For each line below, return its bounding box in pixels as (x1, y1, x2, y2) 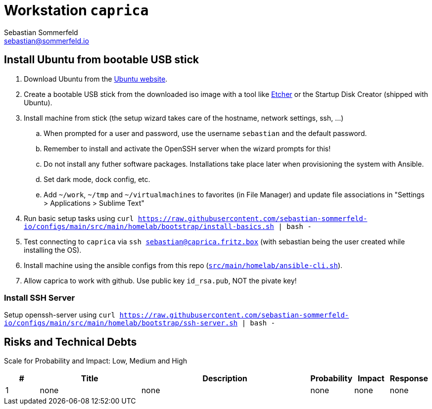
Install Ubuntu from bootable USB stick (4, 53, 199, 66)
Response (389, 373, 428, 384)
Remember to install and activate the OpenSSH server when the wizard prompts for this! (44, 144, 331, 153)
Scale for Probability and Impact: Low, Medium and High (4, 357, 187, 365)
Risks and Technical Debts (4, 335, 137, 348)
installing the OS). (24, 245, 82, 254)
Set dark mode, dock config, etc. (44, 175, 150, 183)
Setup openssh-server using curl (4, 311, 115, 319)
